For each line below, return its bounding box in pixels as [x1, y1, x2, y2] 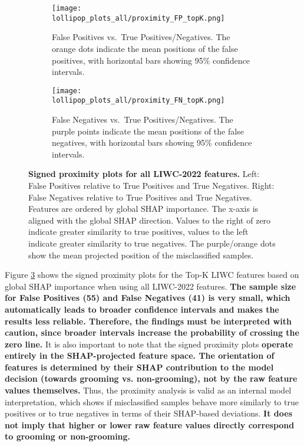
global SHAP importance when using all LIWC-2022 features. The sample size [5, 280, 296, 292]
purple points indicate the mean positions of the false [52, 124, 244, 137]
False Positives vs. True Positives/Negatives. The [52, 31, 230, 43]
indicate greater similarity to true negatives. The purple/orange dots [28, 237, 276, 249]
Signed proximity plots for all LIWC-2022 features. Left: [28, 168, 260, 180]
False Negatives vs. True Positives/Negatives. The [52, 113, 233, 125]
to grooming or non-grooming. [5, 430, 131, 442]
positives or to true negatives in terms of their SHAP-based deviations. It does [5, 407, 292, 419]
